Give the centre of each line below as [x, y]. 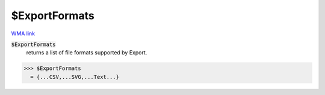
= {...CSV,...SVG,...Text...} [75, 77]
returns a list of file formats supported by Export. [87, 53]
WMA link [23, 33]
